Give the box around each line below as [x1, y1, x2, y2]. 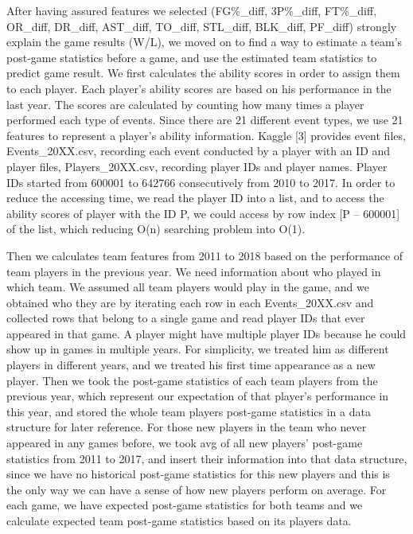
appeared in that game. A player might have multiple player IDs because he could [6, 325, 407, 341]
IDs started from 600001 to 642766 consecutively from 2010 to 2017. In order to [6, 173, 395, 190]
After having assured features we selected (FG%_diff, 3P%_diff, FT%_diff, [6, 2, 377, 18]
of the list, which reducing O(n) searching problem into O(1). [6, 220, 306, 237]
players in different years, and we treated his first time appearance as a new [6, 357, 376, 373]
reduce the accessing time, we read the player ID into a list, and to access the [6, 189, 384, 206]
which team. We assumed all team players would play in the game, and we [6, 279, 369, 295]
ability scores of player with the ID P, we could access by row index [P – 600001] [6, 205, 400, 221]
